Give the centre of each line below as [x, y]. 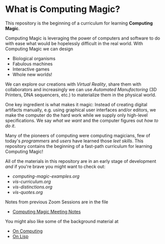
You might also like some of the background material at [62, 221]
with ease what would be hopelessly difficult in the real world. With [74, 43]
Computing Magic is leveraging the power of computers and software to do [83, 38]
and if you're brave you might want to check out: [55, 166]
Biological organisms [34, 58]
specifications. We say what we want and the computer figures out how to [82, 120]
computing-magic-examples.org [46, 176]
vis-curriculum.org [31, 181]
